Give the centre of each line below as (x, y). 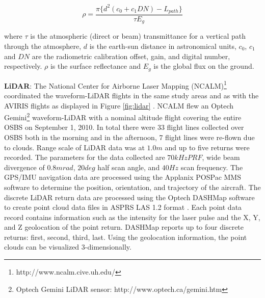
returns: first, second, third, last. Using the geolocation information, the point (126, 237)
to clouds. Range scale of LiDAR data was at (74, 147)
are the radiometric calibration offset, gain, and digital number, (131, 56)
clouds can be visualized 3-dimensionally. (68, 247)
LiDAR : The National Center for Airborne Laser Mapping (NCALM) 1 (115, 85)
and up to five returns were (207, 147)
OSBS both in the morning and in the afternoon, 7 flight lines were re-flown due (129, 137)
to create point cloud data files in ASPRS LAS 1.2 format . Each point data (123, 207)
